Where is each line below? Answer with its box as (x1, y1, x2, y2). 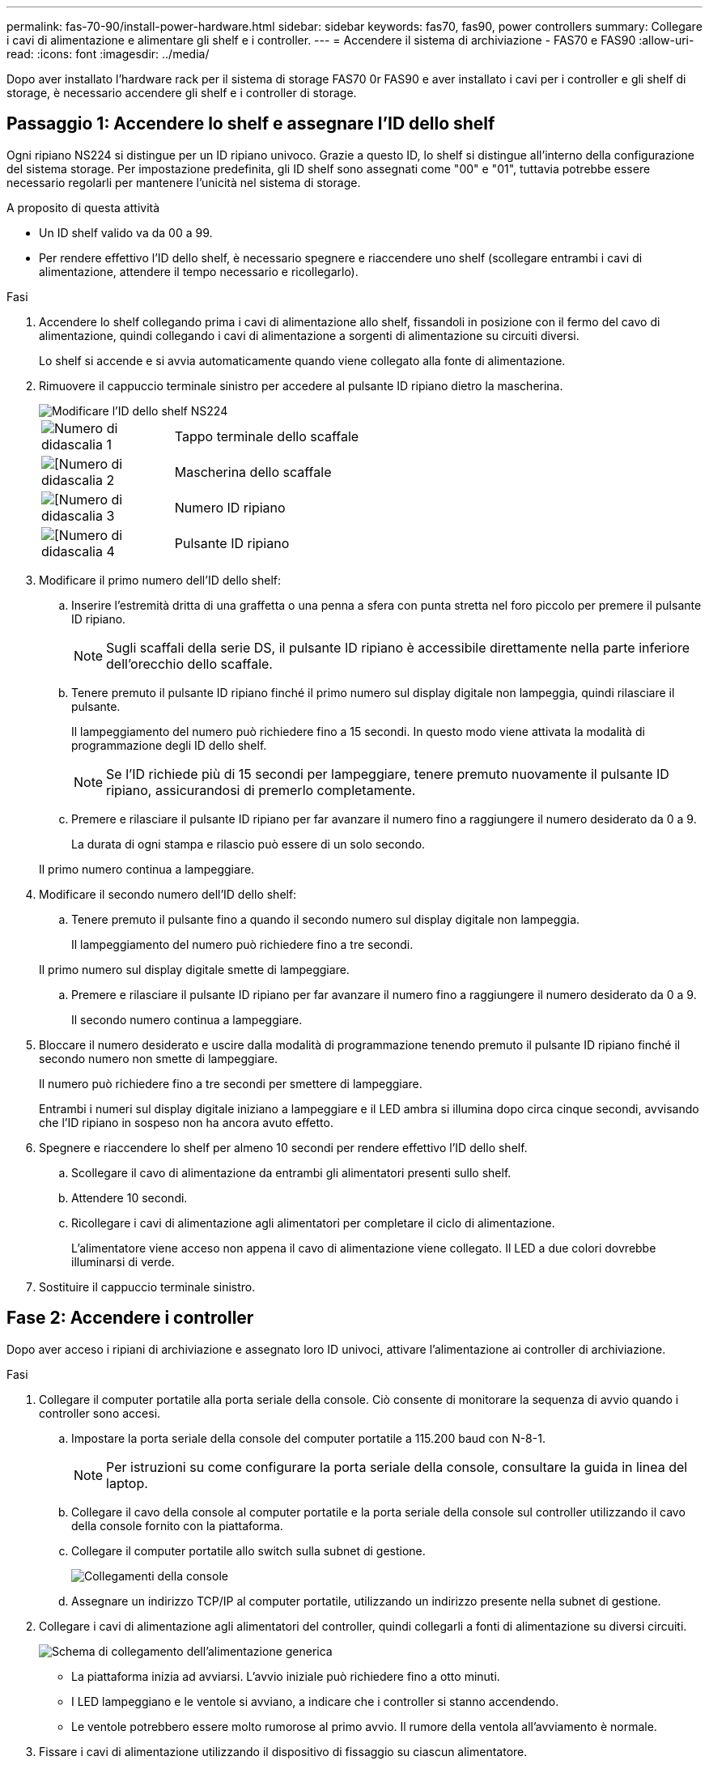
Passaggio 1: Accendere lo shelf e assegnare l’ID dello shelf (6, 113, 495, 134)
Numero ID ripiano (174, 499, 286, 516)
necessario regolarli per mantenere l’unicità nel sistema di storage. (6, 175, 361, 189)
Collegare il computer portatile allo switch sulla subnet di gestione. (71, 1543, 426, 1558)
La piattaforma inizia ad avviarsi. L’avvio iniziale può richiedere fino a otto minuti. (71, 1669, 500, 1683)
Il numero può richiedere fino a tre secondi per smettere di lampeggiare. (39, 1076, 422, 1091)
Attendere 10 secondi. (71, 1190, 188, 1205)
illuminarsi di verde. (71, 1254, 175, 1269)
